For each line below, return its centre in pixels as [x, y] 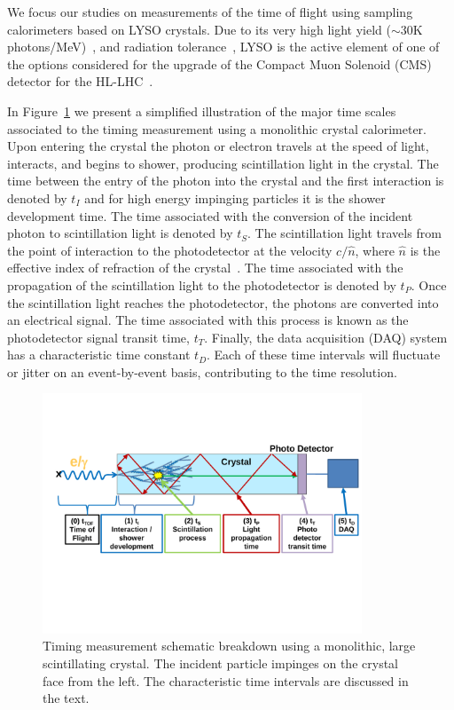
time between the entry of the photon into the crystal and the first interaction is [226, 181]
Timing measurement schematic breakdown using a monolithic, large [229, 646]
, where [375, 250]
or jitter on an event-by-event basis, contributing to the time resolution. [202, 371]
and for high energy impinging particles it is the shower [235, 197]
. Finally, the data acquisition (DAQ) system [326, 337]
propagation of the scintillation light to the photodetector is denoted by [202, 284]
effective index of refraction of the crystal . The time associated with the [205, 268]
